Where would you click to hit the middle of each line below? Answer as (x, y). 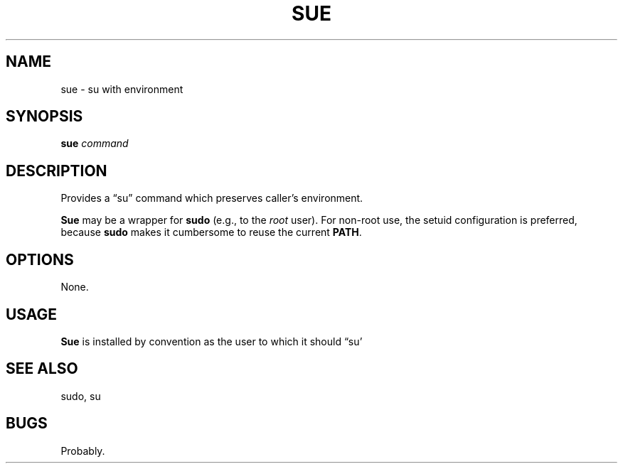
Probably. (83, 451)
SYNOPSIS (44, 117)
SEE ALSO (42, 369)
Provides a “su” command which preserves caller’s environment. (212, 198)
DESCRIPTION (57, 171)
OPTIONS (40, 259)
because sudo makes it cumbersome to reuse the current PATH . (211, 232)
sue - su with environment (122, 89)
